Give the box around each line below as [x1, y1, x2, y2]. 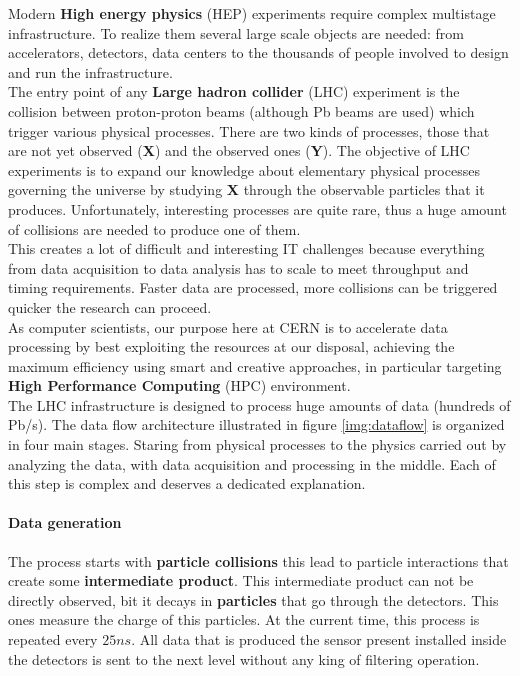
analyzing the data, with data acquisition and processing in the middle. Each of [8, 453, 496, 474]
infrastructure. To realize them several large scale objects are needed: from [8, 22, 464, 43]
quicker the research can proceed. [8, 296, 212, 317]
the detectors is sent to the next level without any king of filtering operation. [8, 648, 480, 669]
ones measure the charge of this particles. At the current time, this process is [8, 609, 480, 630]
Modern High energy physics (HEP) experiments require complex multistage [8, 3, 496, 23]
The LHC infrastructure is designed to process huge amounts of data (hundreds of [8, 394, 511, 415]
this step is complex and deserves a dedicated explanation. [8, 473, 366, 494]
